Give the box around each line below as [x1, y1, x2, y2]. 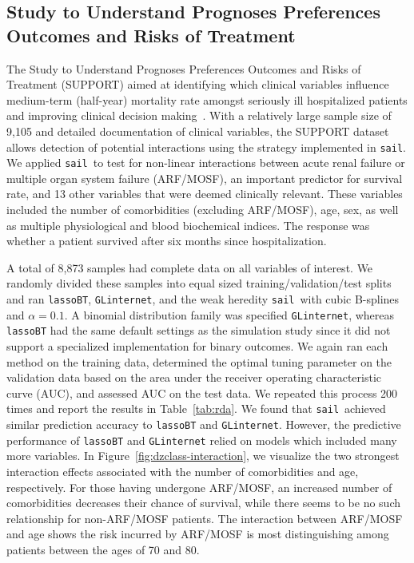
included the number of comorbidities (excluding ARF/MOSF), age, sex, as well [6, 201, 399, 218]
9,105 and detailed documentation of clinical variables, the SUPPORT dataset [6, 122, 389, 139]
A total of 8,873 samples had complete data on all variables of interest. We [6, 259, 373, 276]
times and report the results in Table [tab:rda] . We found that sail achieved [6, 400, 386, 417]
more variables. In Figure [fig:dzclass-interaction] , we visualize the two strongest [6, 447, 400, 464]
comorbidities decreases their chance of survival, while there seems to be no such [6, 494, 400, 511]
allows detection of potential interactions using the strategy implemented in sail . [6, 138, 406, 155]
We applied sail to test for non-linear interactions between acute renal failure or [6, 154, 405, 171]
